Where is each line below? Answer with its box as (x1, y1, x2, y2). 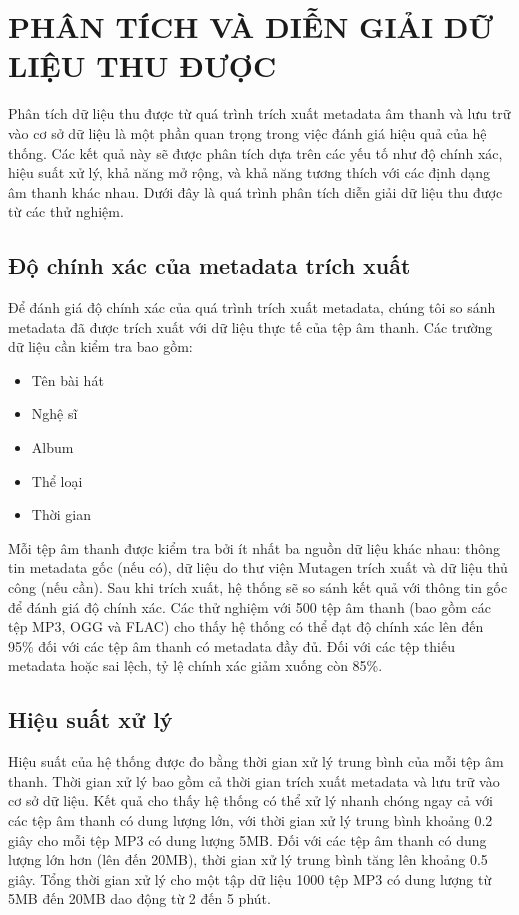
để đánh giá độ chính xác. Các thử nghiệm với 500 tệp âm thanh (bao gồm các (8, 596, 491, 617)
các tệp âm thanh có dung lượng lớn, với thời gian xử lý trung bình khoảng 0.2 (8, 809, 493, 830)
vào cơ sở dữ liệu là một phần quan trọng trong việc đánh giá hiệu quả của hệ (8, 122, 487, 143)
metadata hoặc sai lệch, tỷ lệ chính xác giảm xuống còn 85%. (8, 655, 383, 676)
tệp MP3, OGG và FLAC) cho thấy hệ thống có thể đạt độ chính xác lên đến (8, 616, 484, 637)
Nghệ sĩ (31, 403, 78, 424)
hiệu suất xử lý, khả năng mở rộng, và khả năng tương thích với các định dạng (8, 162, 491, 183)
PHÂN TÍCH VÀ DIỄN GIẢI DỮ (8, 6, 494, 47)
